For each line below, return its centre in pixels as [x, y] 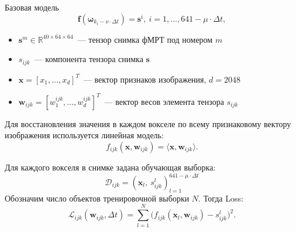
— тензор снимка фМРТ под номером [145, 39]
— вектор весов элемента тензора [164, 101]
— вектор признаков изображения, [145, 79]
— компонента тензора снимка [89, 59]
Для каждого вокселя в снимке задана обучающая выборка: [110, 167]
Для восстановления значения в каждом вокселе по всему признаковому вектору [148, 123]
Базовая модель [32, 7]
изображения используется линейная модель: [84, 135]
